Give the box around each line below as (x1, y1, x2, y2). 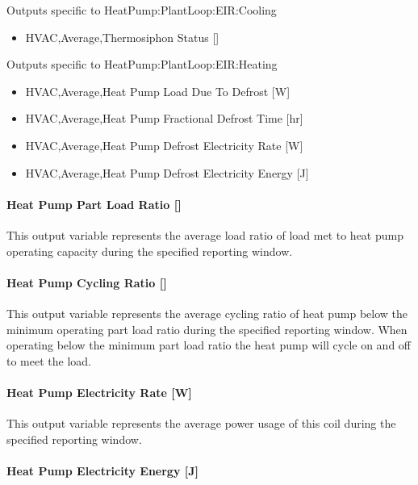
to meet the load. (6, 352, 91, 369)
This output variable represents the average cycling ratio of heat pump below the (6, 304, 408, 321)
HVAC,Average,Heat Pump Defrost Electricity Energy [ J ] (25, 164, 309, 181)
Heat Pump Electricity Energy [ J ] (6, 462, 199, 479)
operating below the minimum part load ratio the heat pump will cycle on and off (6, 337, 412, 353)
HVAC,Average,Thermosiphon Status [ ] (25, 28, 219, 45)
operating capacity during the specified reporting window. (6, 242, 293, 259)
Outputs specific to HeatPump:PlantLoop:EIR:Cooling (6, 2, 277, 18)
